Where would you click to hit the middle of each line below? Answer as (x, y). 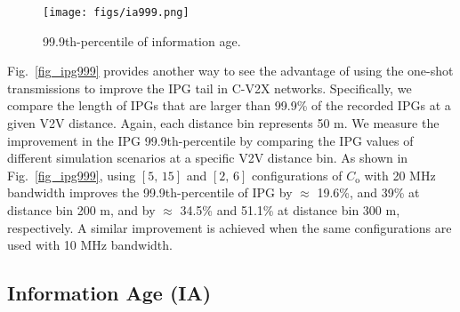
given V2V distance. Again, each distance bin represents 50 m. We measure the (223, 123)
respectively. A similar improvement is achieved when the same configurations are (230, 227)
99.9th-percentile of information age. (142, 40)
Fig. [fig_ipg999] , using (72, 175)
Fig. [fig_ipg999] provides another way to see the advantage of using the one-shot (230, 71)
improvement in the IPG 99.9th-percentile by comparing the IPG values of (210, 140)
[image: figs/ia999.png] (116, 12)
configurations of (297, 175)
